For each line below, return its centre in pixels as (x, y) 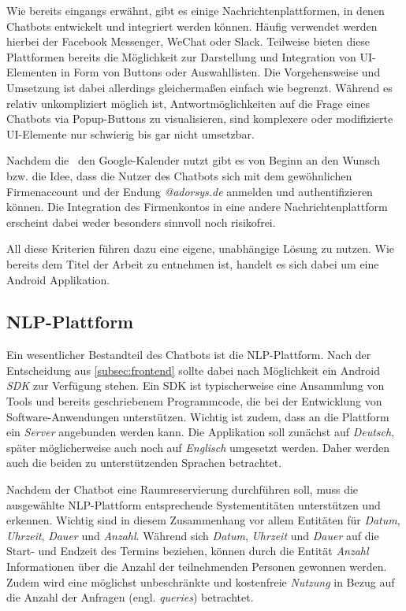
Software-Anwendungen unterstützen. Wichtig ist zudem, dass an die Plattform (198, 416)
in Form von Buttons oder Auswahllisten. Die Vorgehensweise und (221, 72)
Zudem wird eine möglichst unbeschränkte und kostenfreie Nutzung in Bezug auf (201, 581)
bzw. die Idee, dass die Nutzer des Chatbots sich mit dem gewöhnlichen (179, 175)
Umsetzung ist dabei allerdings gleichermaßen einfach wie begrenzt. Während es (199, 87)
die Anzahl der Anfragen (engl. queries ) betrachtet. (130, 597)
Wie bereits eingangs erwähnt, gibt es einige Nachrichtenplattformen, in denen (196, 10)
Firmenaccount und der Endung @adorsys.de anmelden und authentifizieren (190, 191)
